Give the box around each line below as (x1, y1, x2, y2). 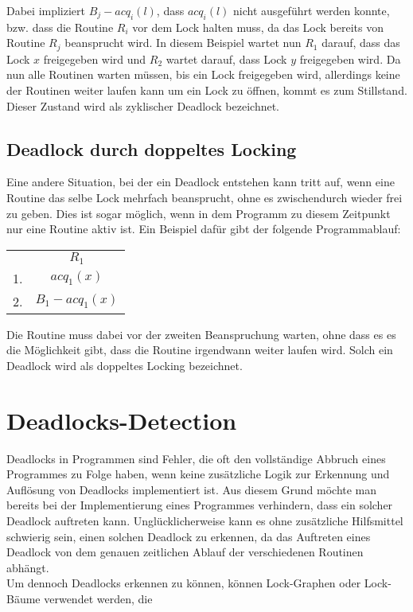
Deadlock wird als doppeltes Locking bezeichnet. (6, 357, 243, 373)
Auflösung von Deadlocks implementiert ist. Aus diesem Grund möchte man (6, 481, 377, 497)
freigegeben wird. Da (299, 50, 401, 67)
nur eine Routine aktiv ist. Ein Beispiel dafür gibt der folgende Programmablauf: (6, 220, 401, 237)
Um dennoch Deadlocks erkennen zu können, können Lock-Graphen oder (6, 575, 361, 591)
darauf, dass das (321, 34, 400, 51)
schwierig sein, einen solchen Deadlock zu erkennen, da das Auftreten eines (6, 528, 371, 544)
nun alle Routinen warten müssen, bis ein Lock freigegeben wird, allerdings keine (6, 66, 400, 83)
